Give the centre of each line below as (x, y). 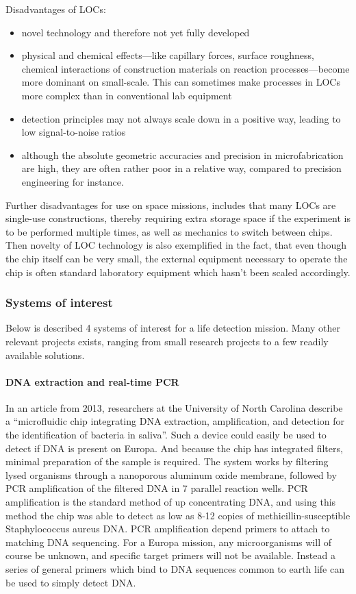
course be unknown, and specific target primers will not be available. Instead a (170, 555)
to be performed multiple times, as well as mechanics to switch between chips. (169, 231)
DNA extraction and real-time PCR (92, 381)
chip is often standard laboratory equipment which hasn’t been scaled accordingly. (178, 272)
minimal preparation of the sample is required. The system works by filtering (167, 461)
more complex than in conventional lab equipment (127, 95)
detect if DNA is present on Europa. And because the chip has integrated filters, (174, 448)
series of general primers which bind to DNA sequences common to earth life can (175, 569)
